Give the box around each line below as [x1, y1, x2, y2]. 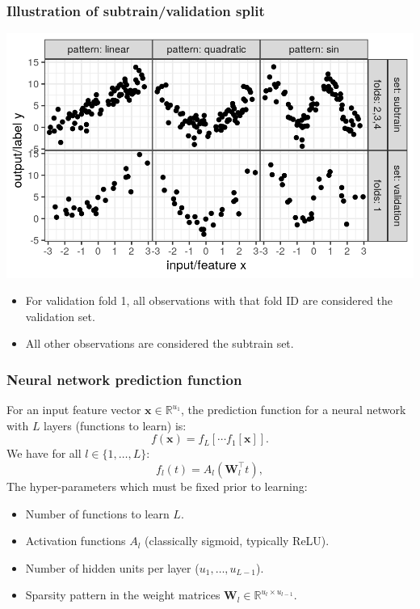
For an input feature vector [6, 401, 141, 418]
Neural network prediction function [6, 369, 242, 389]
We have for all [6, 445, 82, 462]
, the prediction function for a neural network [181, 401, 406, 418]
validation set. [25, 307, 95, 324]
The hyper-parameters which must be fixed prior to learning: [6, 477, 308, 494]
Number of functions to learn [25, 505, 170, 522]
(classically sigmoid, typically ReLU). [145, 532, 330, 549]
